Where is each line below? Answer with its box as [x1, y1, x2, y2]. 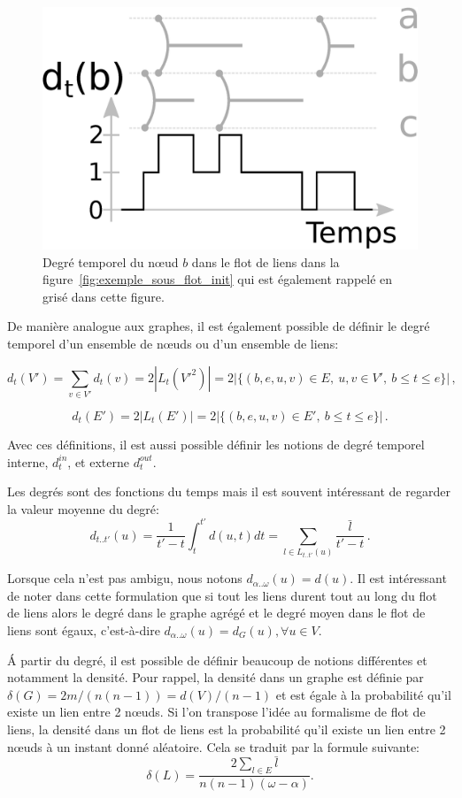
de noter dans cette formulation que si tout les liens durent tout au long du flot [7, 586, 437, 604]
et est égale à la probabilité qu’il [275, 685, 451, 703]
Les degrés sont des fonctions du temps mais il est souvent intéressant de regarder [7, 482, 450, 501]
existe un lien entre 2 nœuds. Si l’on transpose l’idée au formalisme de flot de [7, 702, 426, 721]
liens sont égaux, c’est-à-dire [7, 620, 160, 639]
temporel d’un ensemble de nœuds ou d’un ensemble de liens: [7, 334, 339, 353]
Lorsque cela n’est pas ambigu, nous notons [7, 569, 243, 587]
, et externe [67, 452, 129, 471]
